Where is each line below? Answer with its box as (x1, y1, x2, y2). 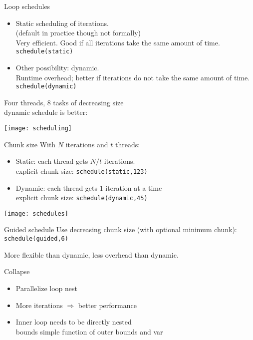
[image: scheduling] (4, 125, 72, 132)
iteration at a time (105, 182, 162, 193)
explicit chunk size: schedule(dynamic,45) (15, 192, 148, 203)
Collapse (4, 266, 30, 277)
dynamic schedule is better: (4, 107, 88, 117)
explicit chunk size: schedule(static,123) (15, 165, 148, 176)
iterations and (65, 139, 108, 149)
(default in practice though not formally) (15, 27, 141, 38)
